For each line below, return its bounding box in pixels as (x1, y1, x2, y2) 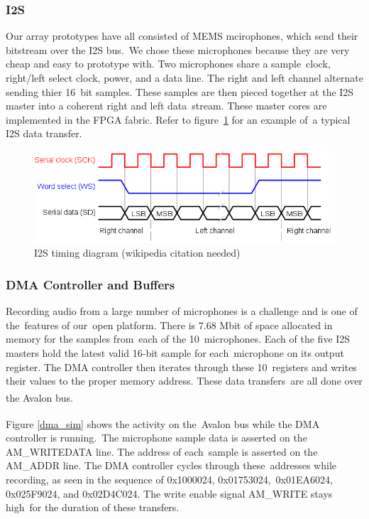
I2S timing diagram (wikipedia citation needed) (34, 245, 241, 260)
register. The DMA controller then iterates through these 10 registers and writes (6, 359, 357, 374)
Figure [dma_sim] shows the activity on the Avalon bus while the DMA (6, 416, 320, 431)
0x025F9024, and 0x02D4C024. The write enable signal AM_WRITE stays (6, 486, 333, 501)
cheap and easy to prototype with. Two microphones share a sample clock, (6, 56, 331, 71)
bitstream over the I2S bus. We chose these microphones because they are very (6, 42, 350, 57)
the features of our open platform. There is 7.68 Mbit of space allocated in (6, 317, 333, 332)
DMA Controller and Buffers (6, 275, 175, 293)
